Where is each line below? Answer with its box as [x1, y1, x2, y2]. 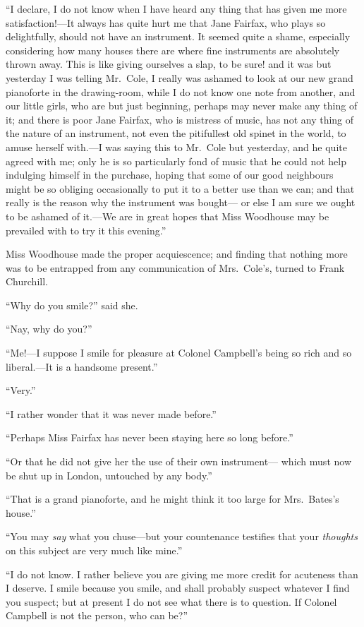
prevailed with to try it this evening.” [6, 222, 166, 237]
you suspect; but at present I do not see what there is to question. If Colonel [6, 594, 337, 609]
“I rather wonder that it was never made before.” [6, 406, 217, 421]
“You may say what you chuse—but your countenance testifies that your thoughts [6, 529, 358, 544]
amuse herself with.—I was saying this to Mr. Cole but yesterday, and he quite [6, 139, 347, 154]
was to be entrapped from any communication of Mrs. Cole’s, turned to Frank [6, 260, 345, 275]
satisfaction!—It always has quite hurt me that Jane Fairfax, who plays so [6, 15, 326, 30]
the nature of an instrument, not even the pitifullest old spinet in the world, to [6, 126, 346, 141]
